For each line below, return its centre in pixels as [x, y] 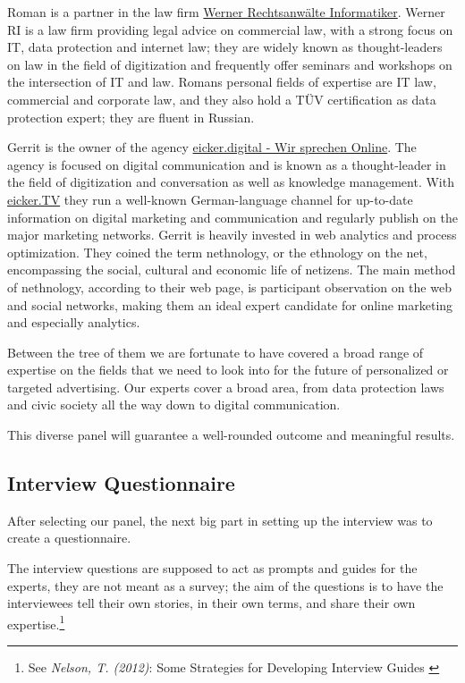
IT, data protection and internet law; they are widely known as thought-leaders [225, 47]
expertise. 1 [36, 622]
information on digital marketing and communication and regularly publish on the [232, 217]
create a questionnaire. [69, 538]
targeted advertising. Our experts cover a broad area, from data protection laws [226, 387]
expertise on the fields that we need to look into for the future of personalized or [228, 370]
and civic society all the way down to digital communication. [174, 405]
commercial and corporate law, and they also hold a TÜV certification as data [222, 99]
